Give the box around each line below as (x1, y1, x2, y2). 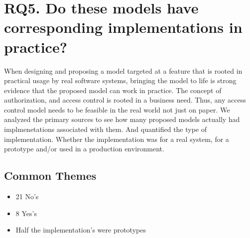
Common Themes (4, 168, 97, 183)
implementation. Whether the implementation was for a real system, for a (4, 133, 229, 144)
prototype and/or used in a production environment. (4, 143, 164, 154)
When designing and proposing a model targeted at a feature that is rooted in (4, 65, 243, 76)
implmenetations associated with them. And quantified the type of (4, 124, 207, 134)
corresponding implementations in (4, 17, 243, 37)
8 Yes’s (15, 208, 37, 218)
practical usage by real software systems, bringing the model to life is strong (4, 75, 237, 86)
